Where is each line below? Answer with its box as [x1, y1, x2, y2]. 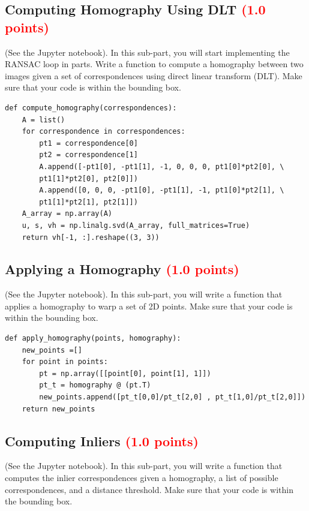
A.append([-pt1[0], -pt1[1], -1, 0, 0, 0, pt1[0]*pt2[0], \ [39, 162, 284, 171]
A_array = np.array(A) [22, 209, 112, 218]
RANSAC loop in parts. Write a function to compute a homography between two [5, 58, 304, 70]
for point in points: [22, 357, 108, 366]
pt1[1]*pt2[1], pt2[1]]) [39, 197, 138, 206]
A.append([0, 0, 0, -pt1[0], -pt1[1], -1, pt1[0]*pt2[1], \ [39, 186, 284, 195]
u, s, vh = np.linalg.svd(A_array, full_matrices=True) [22, 221, 250, 230]
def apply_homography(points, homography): [5, 334, 181, 343]
